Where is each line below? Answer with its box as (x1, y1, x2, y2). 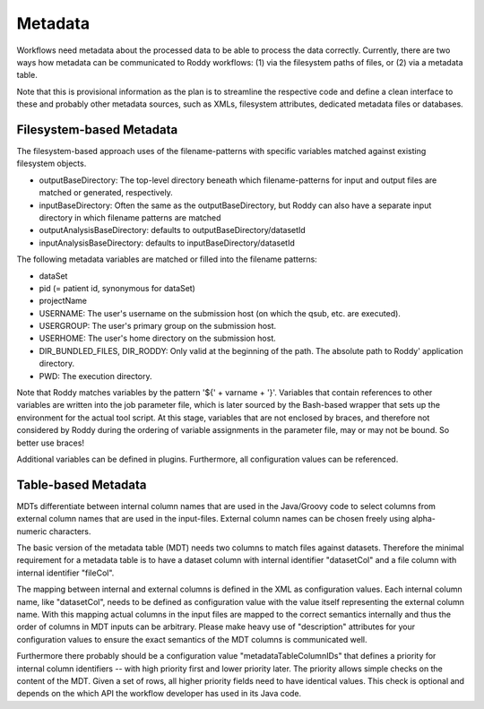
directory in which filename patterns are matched (39, 212, 221, 223)
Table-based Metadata (16, 477, 147, 492)
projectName (39, 296, 87, 307)
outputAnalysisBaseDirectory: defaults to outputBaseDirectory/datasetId (39, 225, 307, 236)
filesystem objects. (16, 158, 87, 169)
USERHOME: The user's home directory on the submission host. (39, 333, 277, 344)
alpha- (411, 514, 436, 524)
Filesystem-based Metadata (16, 122, 178, 137)
